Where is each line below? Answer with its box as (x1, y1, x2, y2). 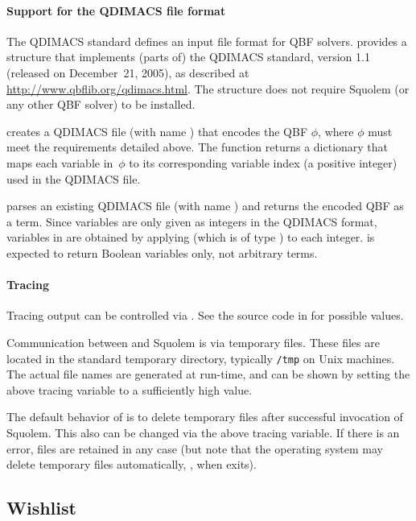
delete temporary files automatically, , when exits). (6, 456, 257, 473)
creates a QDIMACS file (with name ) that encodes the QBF (6, 122, 308, 139)
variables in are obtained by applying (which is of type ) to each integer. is (6, 229, 375, 246)
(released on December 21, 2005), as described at (6, 64, 249, 81)
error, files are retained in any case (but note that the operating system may (6, 440, 383, 457)
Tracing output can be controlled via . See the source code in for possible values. (6, 307, 404, 324)
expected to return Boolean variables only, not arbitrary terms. (6, 244, 318, 261)
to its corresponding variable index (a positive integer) (129, 154, 397, 171)
